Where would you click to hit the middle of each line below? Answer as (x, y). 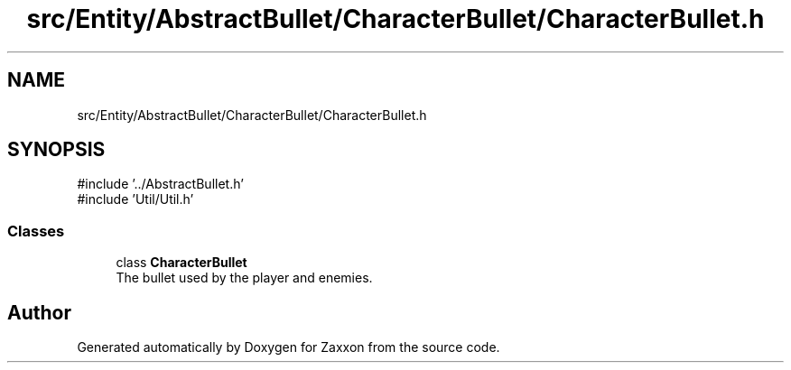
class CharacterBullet (181, 263)
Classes (36, 231)
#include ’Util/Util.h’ (135, 199)
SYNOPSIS (56, 150)
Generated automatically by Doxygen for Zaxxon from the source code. (288, 347)
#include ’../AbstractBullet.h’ (160, 184)
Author (39, 312)
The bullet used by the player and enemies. (244, 278)
